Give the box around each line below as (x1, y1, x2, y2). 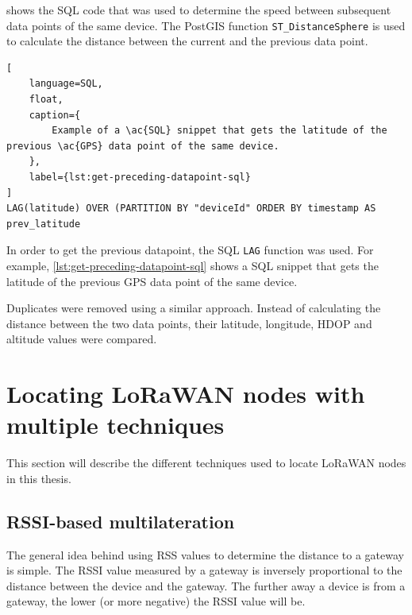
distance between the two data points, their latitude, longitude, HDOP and (6, 315, 372, 331)
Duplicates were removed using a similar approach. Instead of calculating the (6, 300, 381, 316)
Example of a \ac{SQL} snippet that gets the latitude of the (52, 125, 387, 137)
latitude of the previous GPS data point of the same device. (6, 273, 298, 289)
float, (29, 94, 64, 106)
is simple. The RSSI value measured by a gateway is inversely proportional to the (6, 562, 402, 578)
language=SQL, (29, 78, 103, 90)
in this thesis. (6, 470, 71, 486)
